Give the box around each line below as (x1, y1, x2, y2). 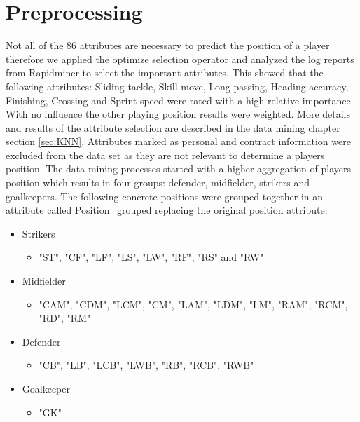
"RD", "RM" (39, 311, 91, 325)
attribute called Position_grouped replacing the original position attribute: (6, 203, 328, 217)
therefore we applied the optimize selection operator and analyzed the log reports (6, 51, 354, 66)
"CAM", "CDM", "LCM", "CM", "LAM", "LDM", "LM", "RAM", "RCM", (39, 297, 348, 311)
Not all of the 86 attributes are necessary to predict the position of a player (6, 38, 330, 53)
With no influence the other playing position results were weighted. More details (6, 107, 351, 121)
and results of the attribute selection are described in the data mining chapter (6, 120, 340, 135)
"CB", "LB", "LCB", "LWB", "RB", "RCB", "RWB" (39, 358, 254, 372)
